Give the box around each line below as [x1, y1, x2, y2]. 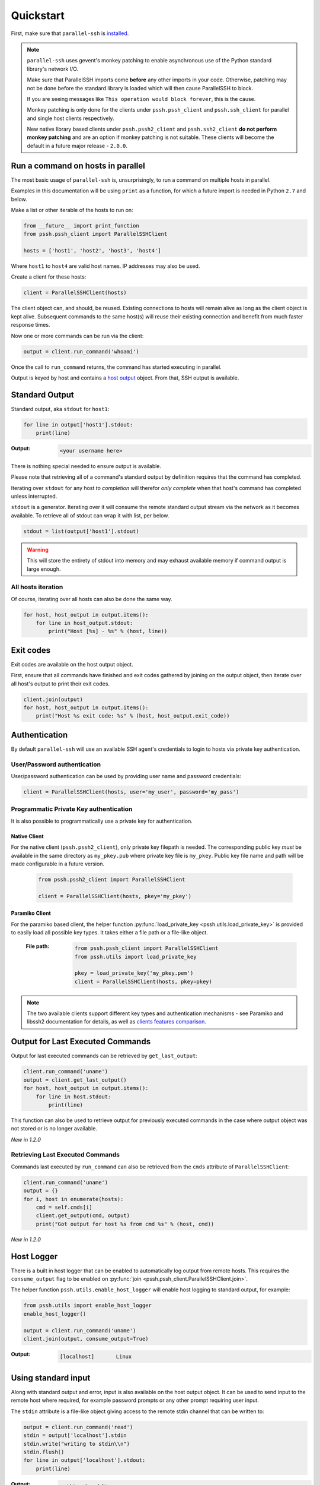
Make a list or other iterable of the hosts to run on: [11, 206, 133, 213]
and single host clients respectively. [27, 115, 115, 122]
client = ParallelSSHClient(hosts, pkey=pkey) [74, 978, 213, 985]
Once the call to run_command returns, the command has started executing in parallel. [11, 363, 222, 371]
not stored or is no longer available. [11, 1125, 98, 1132]
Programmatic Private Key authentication [11, 805, 133, 813]
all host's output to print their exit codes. [11, 680, 110, 687]
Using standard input [11, 1373, 91, 1383]
